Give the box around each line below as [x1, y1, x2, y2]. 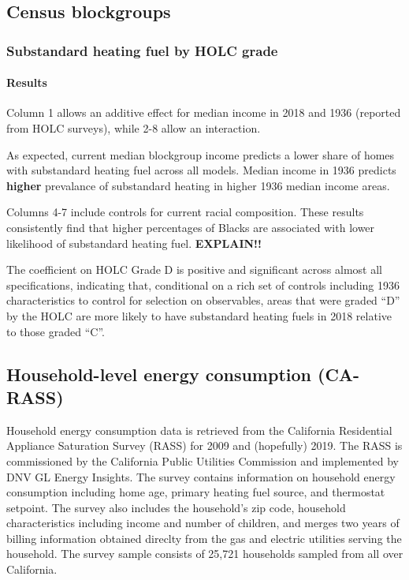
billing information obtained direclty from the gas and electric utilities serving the [6, 529, 402, 546]
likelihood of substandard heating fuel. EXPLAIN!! [6, 234, 262, 251]
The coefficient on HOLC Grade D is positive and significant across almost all [6, 261, 382, 278]
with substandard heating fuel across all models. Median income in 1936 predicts [6, 162, 396, 178]
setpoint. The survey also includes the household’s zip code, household [6, 499, 346, 515]
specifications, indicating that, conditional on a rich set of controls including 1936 [6, 276, 400, 293]
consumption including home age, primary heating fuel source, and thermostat [6, 484, 385, 500]
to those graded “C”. [6, 323, 105, 339]
